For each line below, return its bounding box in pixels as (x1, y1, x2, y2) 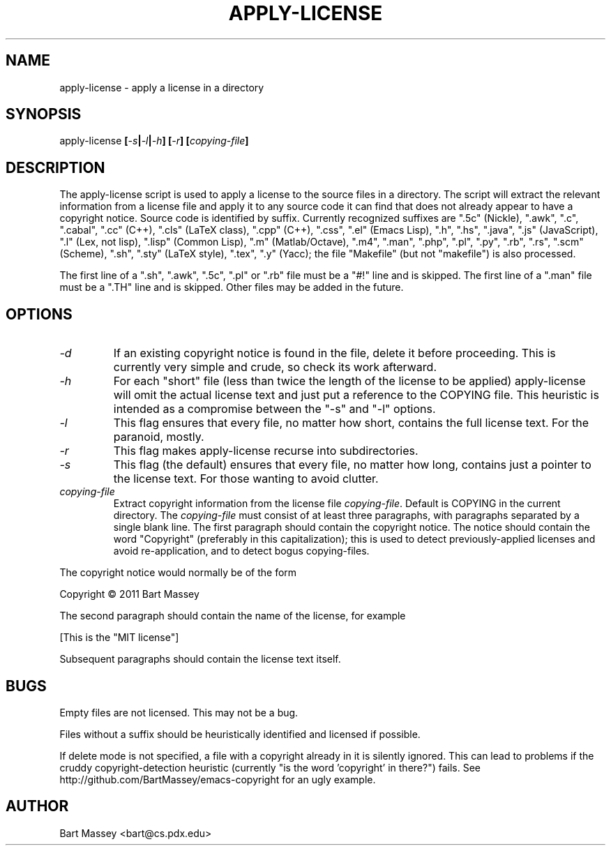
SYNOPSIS (6, 105, 82, 123)
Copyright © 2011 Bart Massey (59, 588, 199, 601)
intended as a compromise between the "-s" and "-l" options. (113, 402, 436, 416)
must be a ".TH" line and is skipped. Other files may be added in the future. (59, 281, 404, 294)
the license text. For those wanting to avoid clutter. (113, 472, 379, 486)
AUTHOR (6, 797, 69, 815)
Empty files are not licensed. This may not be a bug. (59, 706, 299, 718)
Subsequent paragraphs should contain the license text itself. (59, 653, 341, 665)
